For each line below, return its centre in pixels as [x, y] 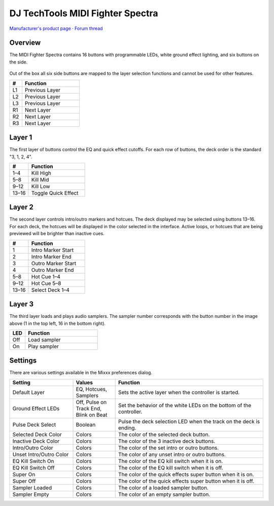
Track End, [89, 408]
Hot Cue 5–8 [46, 283]
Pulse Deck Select [34, 424]
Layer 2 [22, 207]
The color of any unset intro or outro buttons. [172, 454]
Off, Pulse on [91, 402]
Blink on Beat [92, 415]
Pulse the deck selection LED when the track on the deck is [189, 421]
